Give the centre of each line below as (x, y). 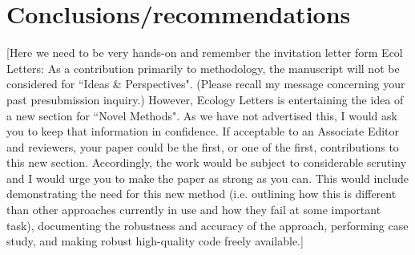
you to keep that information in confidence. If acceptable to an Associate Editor (203, 131)
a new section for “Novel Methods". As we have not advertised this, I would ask (202, 115)
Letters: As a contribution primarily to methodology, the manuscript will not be (203, 68)
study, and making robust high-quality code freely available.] (155, 241)
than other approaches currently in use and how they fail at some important (194, 210)
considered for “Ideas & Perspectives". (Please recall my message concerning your (206, 84)
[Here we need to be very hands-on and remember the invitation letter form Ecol (205, 53)
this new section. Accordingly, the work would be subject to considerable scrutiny (207, 162)
